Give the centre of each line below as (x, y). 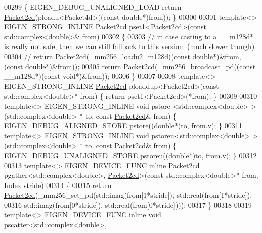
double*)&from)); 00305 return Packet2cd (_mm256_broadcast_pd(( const (141, 66)
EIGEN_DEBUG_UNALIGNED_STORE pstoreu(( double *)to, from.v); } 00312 (130, 155)
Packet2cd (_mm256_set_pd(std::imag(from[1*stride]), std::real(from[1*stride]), (128, 195)
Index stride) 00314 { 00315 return (58, 185)
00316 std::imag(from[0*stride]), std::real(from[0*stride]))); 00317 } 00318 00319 (128, 204)
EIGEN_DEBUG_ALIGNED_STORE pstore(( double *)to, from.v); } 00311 (123, 126)
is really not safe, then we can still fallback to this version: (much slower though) (129, 46)
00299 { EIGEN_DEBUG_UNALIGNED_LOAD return (93, 7)
